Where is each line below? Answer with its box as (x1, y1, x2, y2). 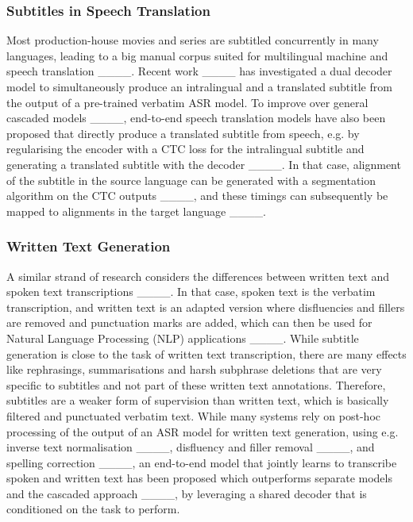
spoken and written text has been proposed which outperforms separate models (6, 470, 392, 486)
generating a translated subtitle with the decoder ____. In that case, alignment (6, 155, 401, 172)
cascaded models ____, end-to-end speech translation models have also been (6, 109, 386, 126)
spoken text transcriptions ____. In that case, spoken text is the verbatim (6, 283, 376, 300)
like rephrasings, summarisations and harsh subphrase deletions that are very (6, 361, 382, 378)
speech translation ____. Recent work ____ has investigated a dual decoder (6, 63, 392, 79)
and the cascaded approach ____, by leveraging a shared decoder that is (6, 485, 367, 501)
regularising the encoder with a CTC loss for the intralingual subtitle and (6, 140, 365, 157)
